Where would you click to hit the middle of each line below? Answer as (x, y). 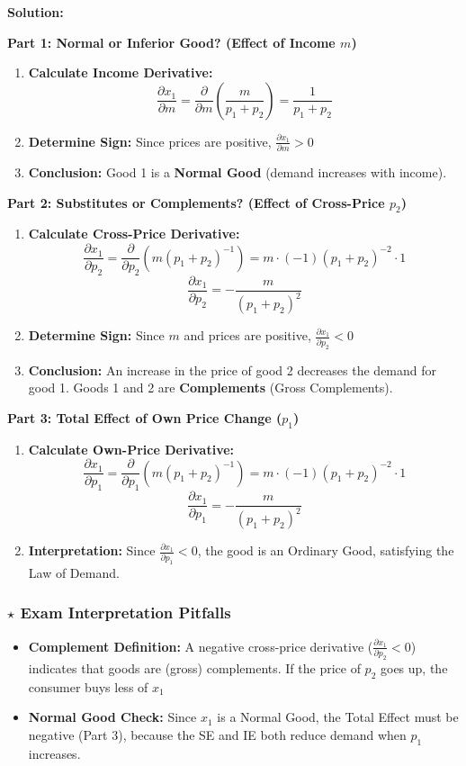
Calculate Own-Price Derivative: (131, 449)
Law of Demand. (74, 572)
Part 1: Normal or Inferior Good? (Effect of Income (171, 42)
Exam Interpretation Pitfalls (125, 613)
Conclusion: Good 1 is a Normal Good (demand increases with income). (237, 172)
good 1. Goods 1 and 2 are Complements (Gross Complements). (211, 388)
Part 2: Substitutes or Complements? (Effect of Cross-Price (196, 202)
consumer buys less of (88, 686)
